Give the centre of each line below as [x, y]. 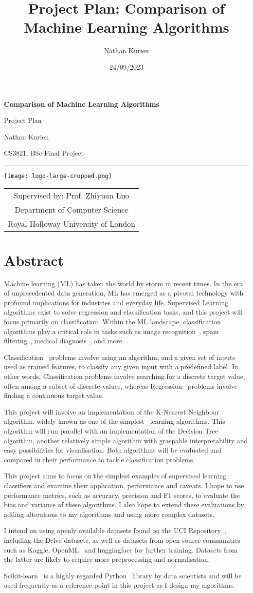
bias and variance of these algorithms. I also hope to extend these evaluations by [124, 504]
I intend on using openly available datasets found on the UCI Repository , [115, 530]
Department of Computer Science [72, 209]
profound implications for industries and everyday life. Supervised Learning [116, 302]
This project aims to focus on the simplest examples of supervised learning [115, 476]
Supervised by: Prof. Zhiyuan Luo [72, 195]
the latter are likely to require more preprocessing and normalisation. [107, 559]
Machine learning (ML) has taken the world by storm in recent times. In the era [124, 283]
